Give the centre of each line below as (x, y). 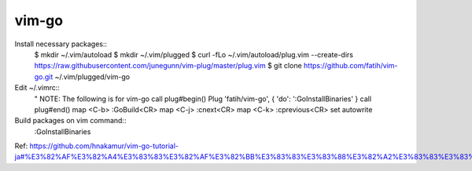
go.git (44, 76)
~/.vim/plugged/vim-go (92, 76)
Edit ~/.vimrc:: (37, 88)
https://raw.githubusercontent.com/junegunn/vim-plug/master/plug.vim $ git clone (168, 66)
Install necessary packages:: (61, 44)
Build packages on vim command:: (70, 121)
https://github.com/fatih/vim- (350, 66)
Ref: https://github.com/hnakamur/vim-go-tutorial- (96, 146)
